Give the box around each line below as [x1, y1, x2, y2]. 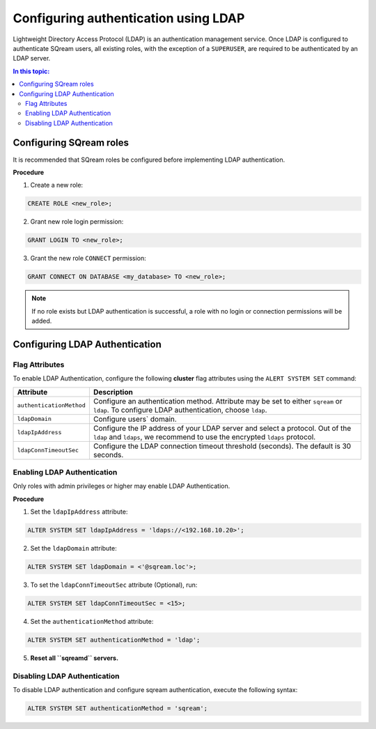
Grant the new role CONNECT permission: [30, 254, 146, 263]
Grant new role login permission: [30, 217, 124, 226]
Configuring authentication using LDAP [13, 10, 245, 26]
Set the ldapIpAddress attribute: [30, 507, 128, 516]
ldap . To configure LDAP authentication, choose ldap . [93, 405, 267, 415]
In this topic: [13, 67, 50, 75]
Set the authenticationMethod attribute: [30, 617, 154, 626]
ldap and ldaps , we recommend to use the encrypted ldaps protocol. [93, 432, 316, 442]
